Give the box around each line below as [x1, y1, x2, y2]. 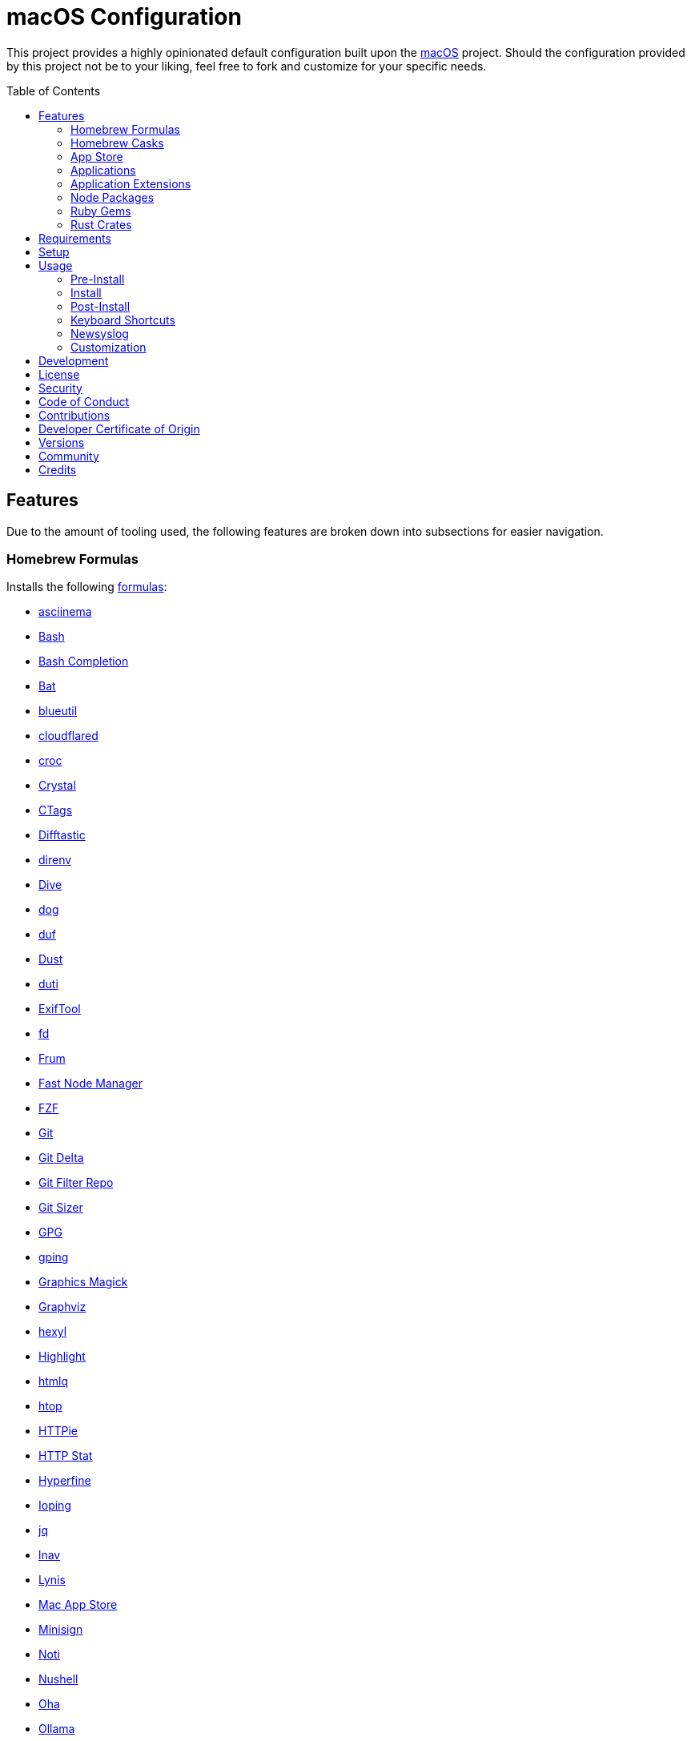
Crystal [38, 778, 76, 793]
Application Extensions [70, 176, 191, 191]
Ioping [38, 1498, 71, 1513]
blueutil [38, 704, 78, 718]
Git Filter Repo [38, 1176, 114, 1190]
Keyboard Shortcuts [70, 312, 175, 327]
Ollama [38, 1722, 75, 1736]
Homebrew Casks [70, 135, 164, 150]
